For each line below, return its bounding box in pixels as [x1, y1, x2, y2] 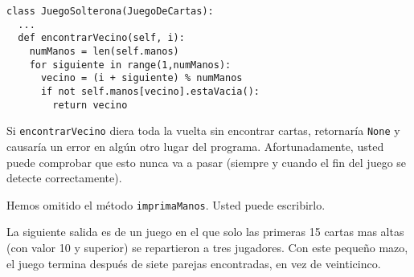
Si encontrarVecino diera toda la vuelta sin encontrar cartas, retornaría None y [6, 122, 400, 139]
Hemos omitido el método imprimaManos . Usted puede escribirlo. [6, 196, 326, 213]
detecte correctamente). [6, 169, 122, 186]
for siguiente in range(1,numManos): [29, 59, 232, 71]
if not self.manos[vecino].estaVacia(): [40, 85, 260, 97]
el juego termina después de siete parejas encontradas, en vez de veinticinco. [6, 255, 381, 271]
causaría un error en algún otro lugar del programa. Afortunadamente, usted [6, 137, 384, 154]
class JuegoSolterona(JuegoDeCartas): [6, 6, 214, 17]
